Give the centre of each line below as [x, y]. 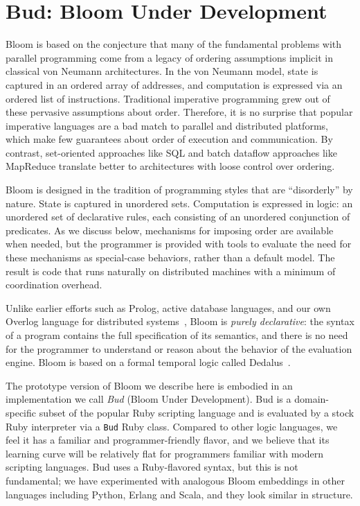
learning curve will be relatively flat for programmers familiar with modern [164, 453]
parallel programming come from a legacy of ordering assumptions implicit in [169, 57]
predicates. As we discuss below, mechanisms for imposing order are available [170, 230]
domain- [312, 399]
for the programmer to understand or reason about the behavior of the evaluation [179, 348]
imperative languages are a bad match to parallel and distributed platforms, [167, 125]
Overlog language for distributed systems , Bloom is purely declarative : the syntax [180, 321]
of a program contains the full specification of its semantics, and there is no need [177, 335]
